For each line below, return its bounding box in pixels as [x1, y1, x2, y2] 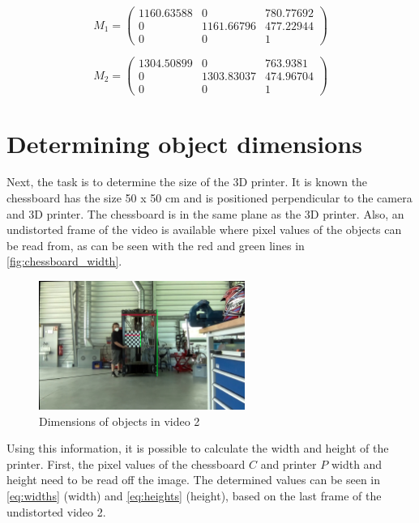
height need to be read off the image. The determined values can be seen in [6, 471, 381, 488]
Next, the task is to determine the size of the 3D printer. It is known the [6, 173, 368, 190]
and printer [260, 455, 317, 472]
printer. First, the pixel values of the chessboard [6, 455, 246, 472]
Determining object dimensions [6, 126, 362, 159]
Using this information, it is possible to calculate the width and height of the [6, 440, 389, 457]
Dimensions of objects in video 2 [39, 412, 200, 429]
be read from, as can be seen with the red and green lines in [6, 236, 305, 253]
